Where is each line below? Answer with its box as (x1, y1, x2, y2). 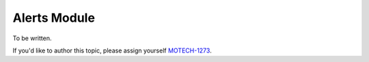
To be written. (12, 34, 52, 42)
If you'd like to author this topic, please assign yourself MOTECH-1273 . (12, 46, 212, 55)
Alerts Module (12, 10, 96, 25)
